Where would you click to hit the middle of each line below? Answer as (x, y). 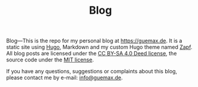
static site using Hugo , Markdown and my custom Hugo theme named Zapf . (99, 47)
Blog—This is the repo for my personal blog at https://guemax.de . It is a (94, 41)
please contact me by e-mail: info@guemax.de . (65, 77)
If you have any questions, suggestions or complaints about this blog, (92, 72)
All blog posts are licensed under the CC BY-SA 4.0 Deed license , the (92, 54)
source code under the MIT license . (50, 60)
